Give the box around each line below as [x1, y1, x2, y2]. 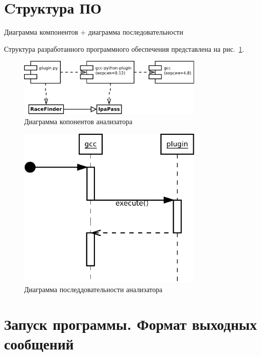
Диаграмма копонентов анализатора [24, 116, 133, 127]
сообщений [4, 333, 74, 354]
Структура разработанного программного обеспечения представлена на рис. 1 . [4, 43, 244, 54]
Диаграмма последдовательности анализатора [24, 284, 163, 295]
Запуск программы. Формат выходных [4, 313, 257, 334]
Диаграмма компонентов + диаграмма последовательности [4, 27, 183, 37]
